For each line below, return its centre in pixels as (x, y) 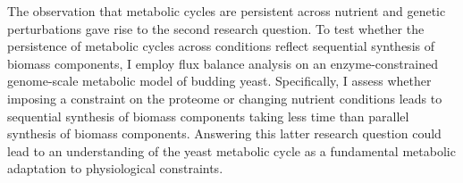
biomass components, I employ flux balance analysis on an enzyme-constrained (223, 63)
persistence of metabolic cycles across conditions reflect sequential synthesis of (221, 46)
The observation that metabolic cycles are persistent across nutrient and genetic (227, 11)
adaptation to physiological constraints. (115, 168)
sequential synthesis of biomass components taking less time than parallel (208, 116)
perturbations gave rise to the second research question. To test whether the (216, 28)
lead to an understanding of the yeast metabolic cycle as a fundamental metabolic (231, 150)
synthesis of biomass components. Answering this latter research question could (224, 133)
